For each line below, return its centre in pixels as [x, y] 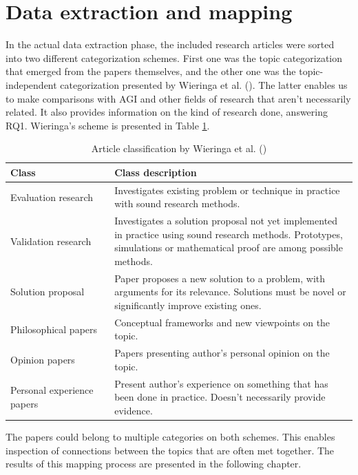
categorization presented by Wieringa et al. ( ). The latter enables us [204, 84]
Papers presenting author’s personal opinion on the [222, 353]
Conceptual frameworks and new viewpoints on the [222, 322]
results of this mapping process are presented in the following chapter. [154, 464]
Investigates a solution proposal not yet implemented [226, 221]
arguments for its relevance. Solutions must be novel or [230, 292]
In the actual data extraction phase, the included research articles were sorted [170, 44]
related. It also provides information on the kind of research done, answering [167, 112]
